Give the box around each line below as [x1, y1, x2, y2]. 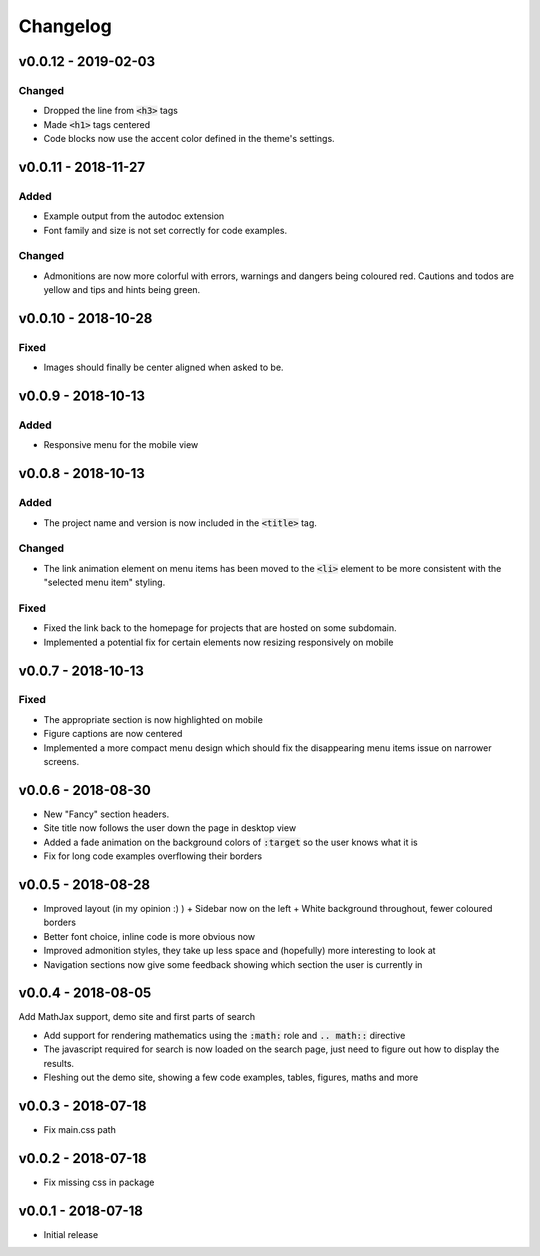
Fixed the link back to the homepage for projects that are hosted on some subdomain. [43, 622, 397, 634]
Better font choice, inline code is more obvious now [43, 930, 256, 942]
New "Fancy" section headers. [43, 808, 170, 820]
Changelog [18, 15, 112, 37]
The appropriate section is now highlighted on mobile [43, 713, 264, 725]
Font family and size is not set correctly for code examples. [43, 224, 288, 236]
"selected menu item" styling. [43, 576, 166, 589]
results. [43, 1057, 75, 1069]
